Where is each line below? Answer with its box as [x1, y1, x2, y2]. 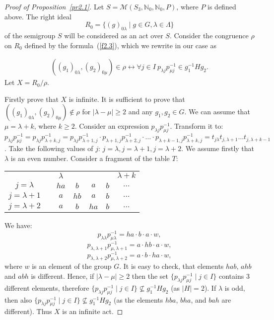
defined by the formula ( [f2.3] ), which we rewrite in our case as [24, 40, 216, 50]
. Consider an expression [74, 121, 149, 131]
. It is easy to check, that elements [119, 261, 224, 271]
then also [4, 294, 32, 305]
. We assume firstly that [181, 143, 254, 154]
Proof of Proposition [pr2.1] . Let [4, 1, 104, 11]
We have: [4, 220, 32, 231]
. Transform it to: [170, 121, 223, 131]
